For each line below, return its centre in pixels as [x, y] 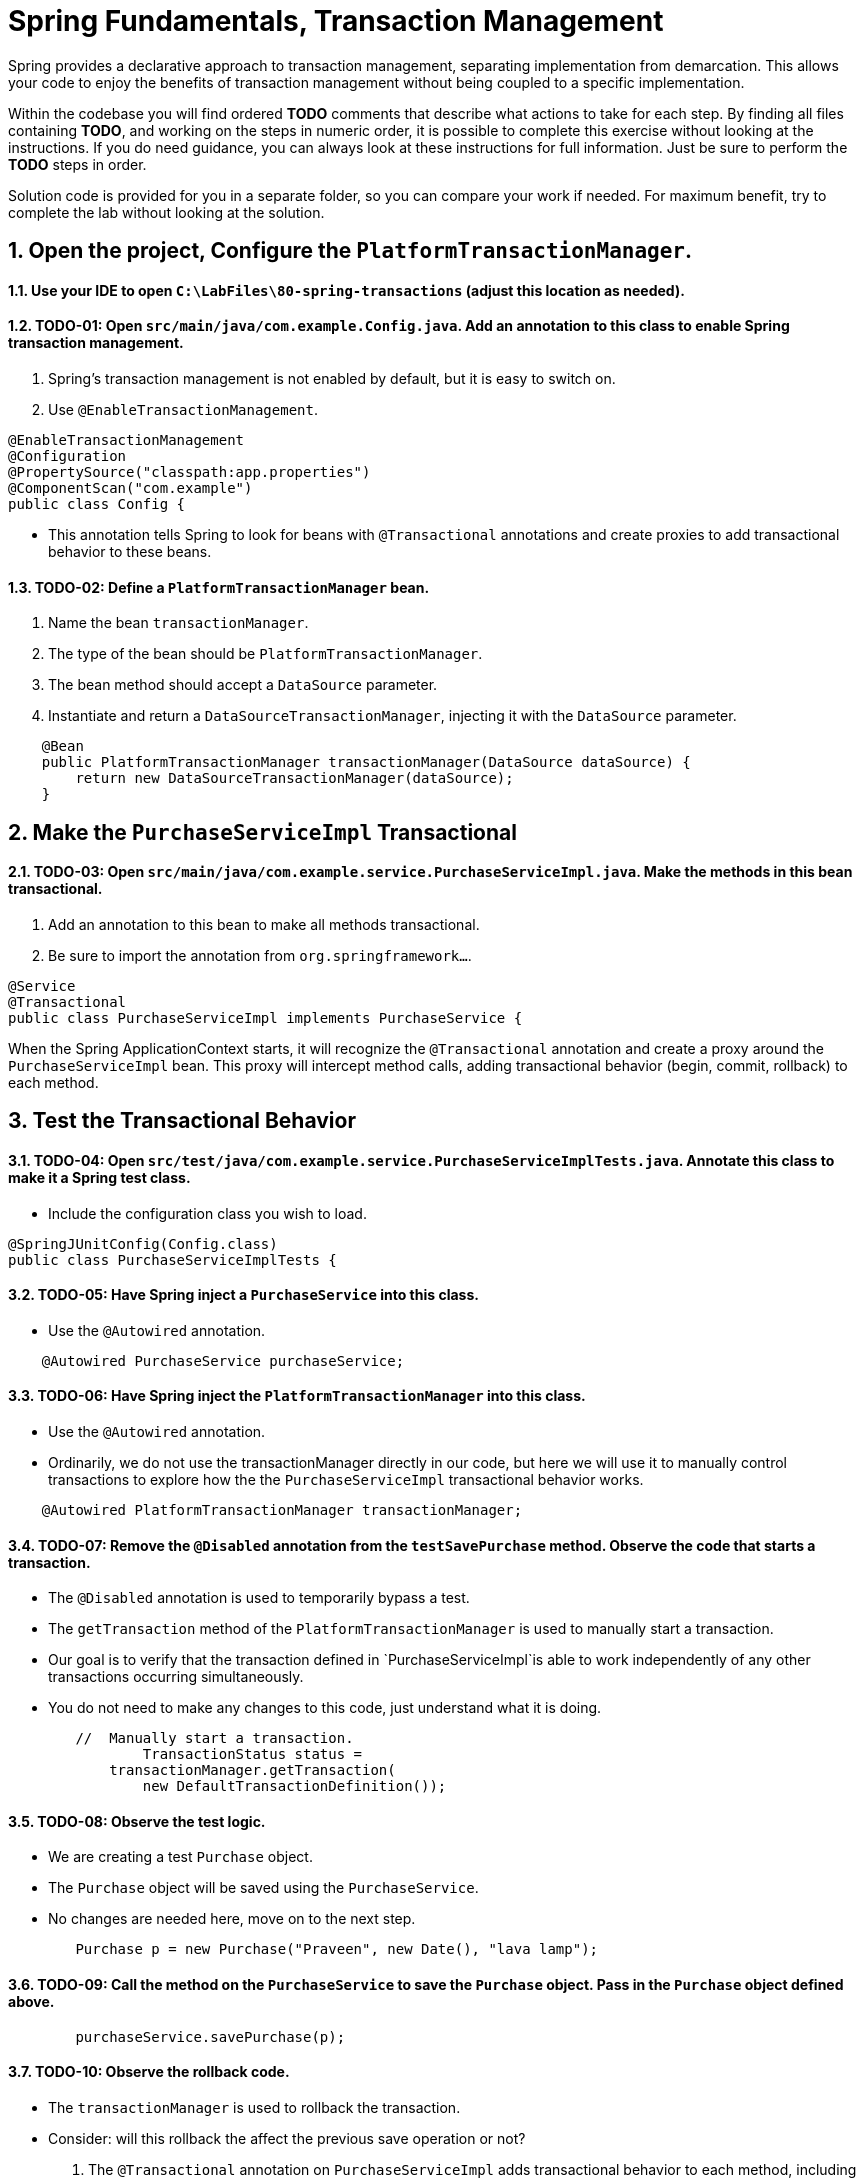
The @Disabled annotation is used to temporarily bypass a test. [259, 1598]
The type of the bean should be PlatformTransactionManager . [265, 654]
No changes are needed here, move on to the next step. [232, 1919]
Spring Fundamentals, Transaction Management [336, 21]
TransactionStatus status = [252, 1754]
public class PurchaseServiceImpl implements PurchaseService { [265, 1017]
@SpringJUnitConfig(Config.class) [143, 1243]
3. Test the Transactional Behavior [182, 1121]
